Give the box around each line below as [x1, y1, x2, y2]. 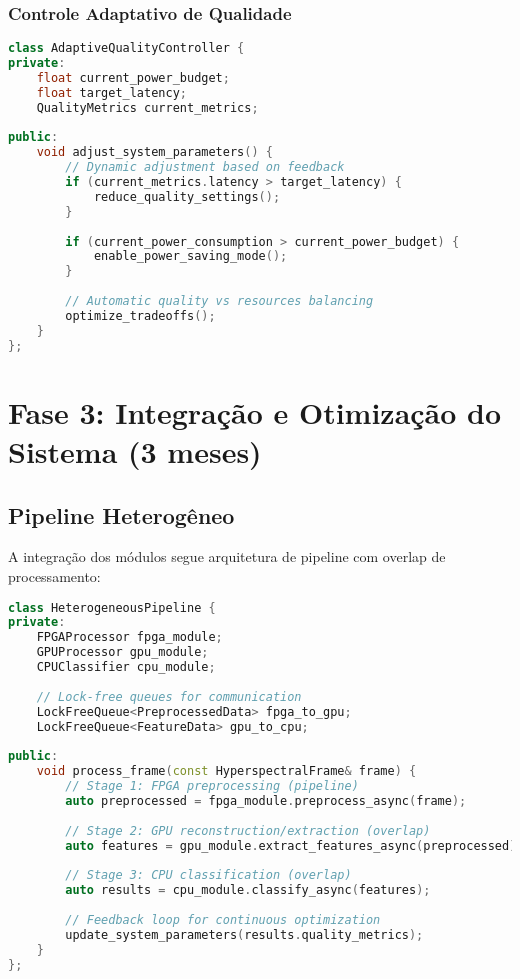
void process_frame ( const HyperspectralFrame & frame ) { [36, 764, 417, 779]
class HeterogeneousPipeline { [8, 600, 216, 615]
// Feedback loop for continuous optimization [65, 912, 381, 927]
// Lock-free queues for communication [36, 689, 302, 704]
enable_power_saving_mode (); [93, 249, 288, 264]
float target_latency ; [36, 85, 187, 100]
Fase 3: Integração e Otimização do [8, 391, 502, 432]
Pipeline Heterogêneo [8, 499, 235, 530]
